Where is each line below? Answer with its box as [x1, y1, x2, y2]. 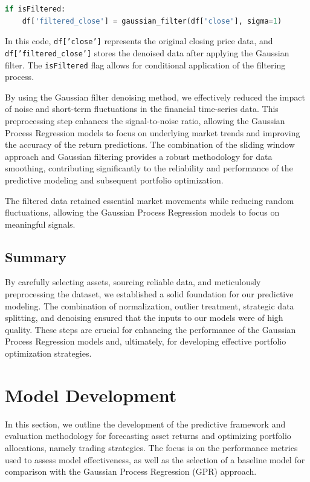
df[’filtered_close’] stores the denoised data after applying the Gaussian [5, 46, 289, 59]
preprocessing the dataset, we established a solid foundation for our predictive [5, 288, 294, 300]
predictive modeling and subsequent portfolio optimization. [5, 173, 224, 186]
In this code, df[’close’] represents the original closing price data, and [5, 35, 273, 47]
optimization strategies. [5, 347, 92, 360]
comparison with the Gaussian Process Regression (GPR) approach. [5, 465, 257, 478]
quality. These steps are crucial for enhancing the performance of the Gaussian [5, 323, 296, 335]
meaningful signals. [5, 217, 76, 230]
